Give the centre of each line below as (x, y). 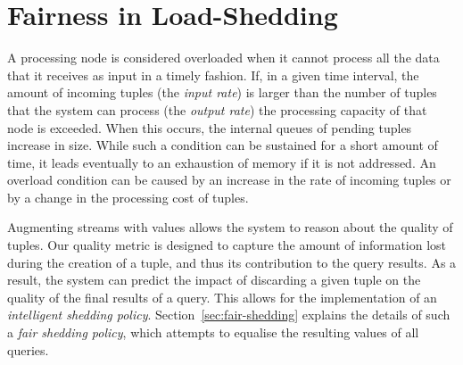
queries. (28, 349)
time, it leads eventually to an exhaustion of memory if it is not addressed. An (222, 162)
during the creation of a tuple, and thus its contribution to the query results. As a (232, 262)
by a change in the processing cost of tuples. (128, 197)
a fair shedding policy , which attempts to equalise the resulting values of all (213, 332)
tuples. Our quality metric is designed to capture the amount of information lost (227, 245)
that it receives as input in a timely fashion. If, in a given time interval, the (213, 75)
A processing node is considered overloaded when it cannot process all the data (223, 58)
